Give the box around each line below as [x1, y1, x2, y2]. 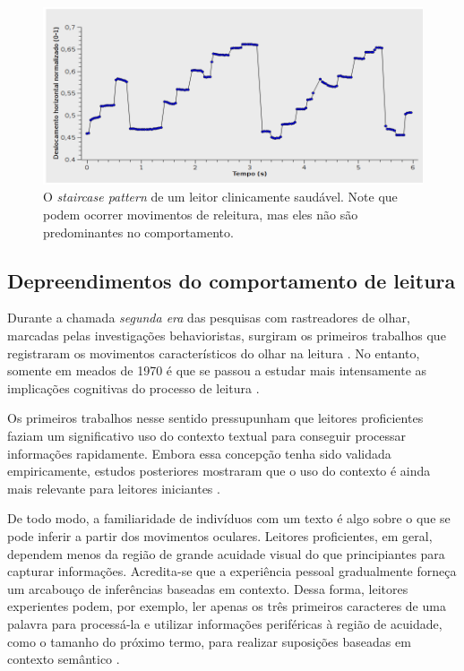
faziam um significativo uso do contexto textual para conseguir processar [7, 426, 407, 444]
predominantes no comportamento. [43, 222, 234, 241]
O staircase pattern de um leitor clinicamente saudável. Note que [43, 187, 398, 206]
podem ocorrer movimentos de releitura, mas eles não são [43, 205, 358, 224]
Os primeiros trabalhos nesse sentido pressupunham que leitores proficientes [7, 409, 424, 427]
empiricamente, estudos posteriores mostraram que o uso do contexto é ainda [7, 461, 431, 480]
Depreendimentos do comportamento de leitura [7, 266, 456, 294]
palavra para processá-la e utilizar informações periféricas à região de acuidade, [7, 614, 443, 632]
